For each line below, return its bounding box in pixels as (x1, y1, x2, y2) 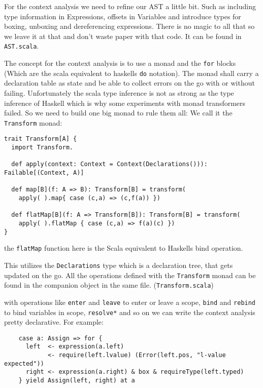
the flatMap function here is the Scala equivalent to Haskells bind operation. (4, 243, 243, 253)
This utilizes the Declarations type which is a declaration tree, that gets (4, 259, 233, 270)
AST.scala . (4, 41, 39, 51)
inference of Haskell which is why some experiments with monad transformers (4, 97, 246, 108)
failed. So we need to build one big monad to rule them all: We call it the (4, 107, 233, 118)
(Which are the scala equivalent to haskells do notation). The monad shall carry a (4, 67, 259, 78)
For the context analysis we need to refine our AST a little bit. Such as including (4, 1, 256, 11)
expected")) (4, 360, 44, 367)
